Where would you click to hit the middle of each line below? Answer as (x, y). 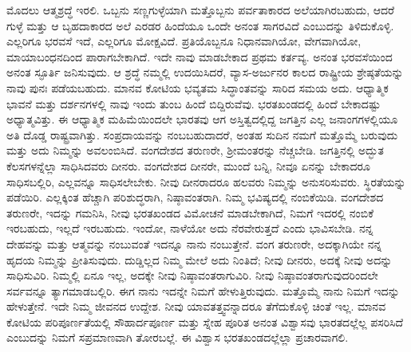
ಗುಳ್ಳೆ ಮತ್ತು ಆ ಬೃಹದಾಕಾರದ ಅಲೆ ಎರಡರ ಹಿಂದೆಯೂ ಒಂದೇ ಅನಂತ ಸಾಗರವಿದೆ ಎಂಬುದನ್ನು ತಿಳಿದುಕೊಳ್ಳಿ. (200, 25)
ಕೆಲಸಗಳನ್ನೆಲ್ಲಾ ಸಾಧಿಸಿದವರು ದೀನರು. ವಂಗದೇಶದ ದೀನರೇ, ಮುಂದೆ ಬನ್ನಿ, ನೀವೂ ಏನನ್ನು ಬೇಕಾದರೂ (188, 165)
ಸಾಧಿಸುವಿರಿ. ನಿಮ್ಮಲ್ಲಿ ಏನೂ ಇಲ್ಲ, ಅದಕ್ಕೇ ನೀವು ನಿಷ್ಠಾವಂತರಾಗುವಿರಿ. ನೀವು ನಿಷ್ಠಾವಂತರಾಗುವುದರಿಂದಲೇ (192, 275)
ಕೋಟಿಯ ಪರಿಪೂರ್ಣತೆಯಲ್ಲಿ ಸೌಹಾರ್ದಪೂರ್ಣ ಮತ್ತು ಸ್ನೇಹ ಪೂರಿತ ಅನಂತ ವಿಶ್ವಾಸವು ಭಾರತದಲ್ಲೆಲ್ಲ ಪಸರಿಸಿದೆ (205, 321)
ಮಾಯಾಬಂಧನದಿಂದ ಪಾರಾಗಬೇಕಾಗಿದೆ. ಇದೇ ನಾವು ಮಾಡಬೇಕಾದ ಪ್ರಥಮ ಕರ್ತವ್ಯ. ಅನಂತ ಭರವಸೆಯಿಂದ (200, 56)
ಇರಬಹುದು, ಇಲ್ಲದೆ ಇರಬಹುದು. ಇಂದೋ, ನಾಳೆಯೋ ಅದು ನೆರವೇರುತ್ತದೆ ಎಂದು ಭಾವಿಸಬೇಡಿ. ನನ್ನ (190, 228)
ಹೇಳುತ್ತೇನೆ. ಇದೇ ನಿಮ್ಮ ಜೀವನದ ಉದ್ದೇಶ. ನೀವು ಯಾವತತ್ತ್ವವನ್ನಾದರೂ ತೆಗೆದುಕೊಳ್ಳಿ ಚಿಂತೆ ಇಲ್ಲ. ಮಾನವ (196, 306)
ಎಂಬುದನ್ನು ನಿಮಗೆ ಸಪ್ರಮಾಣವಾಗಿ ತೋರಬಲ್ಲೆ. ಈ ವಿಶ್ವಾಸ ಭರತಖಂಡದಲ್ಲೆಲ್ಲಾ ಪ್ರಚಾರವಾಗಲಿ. (178, 337)
